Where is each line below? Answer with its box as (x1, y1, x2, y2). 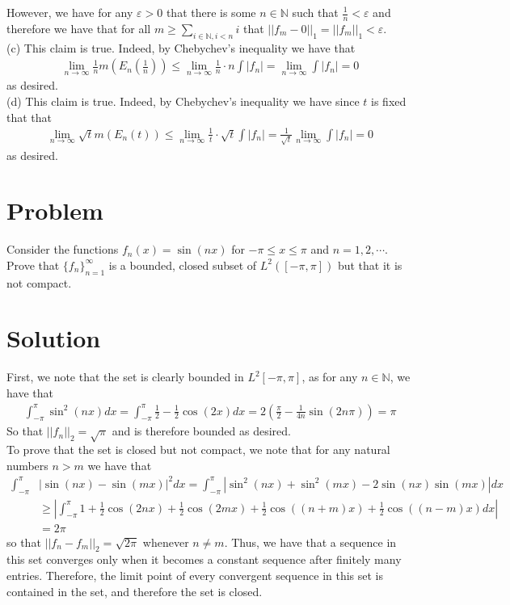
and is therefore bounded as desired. (112, 422, 291, 439)
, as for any (301, 368, 358, 385)
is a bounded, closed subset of (108, 256, 257, 273)
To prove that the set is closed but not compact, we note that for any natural (6, 441, 390, 458)
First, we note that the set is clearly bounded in (6, 368, 244, 385)
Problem (6, 194, 103, 227)
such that (292, 4, 339, 20)
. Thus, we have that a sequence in (224, 533, 397, 550)
